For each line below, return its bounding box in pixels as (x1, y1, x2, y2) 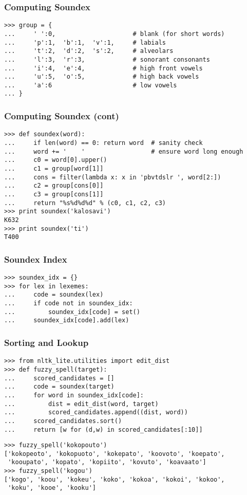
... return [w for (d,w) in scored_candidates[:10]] (4, 426, 203, 433)
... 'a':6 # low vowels (4, 81, 177, 89)
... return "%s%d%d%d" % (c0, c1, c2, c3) (4, 199, 166, 207)
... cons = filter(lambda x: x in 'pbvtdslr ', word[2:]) (4, 173, 221, 181)
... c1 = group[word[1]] (4, 164, 104, 172)
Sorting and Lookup (4, 336, 89, 349)
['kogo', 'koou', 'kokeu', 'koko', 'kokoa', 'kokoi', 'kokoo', (4, 475, 225, 483)
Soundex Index (4, 252, 67, 265)
